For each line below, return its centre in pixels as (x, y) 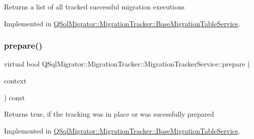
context (15, 80)
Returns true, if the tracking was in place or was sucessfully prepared (109, 114)
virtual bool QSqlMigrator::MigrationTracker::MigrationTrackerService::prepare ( (127, 64)
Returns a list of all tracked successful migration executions (94, 6)
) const (15, 97)
